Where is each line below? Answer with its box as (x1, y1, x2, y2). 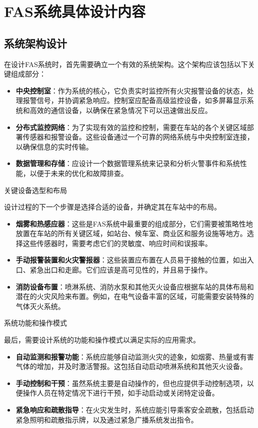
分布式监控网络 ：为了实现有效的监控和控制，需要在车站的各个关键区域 (15, 121, 247, 132)
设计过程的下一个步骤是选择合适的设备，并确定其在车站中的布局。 (4, 201, 221, 212)
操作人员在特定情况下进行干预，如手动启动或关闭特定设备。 (22, 387, 219, 398)
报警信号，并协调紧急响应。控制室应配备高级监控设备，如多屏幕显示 (22, 95, 247, 105)
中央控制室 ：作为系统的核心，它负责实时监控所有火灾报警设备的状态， (15, 85, 247, 95)
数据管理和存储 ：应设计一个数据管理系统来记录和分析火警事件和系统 (15, 158, 240, 168)
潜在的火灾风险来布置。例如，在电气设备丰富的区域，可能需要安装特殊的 (15, 291, 254, 301)
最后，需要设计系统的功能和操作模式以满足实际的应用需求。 (4, 334, 200, 345)
